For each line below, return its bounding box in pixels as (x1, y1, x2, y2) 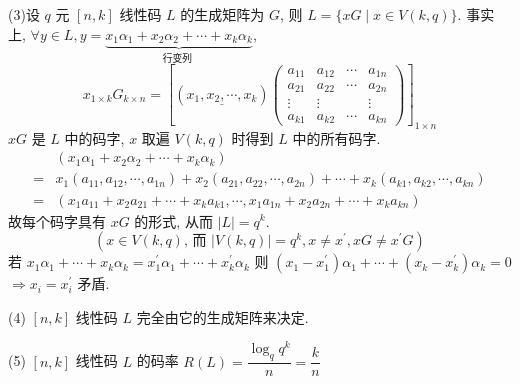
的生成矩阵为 (180, 4, 265, 24)
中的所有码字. (292, 127, 381, 148)
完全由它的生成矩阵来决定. (136, 306, 309, 327)
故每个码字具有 (8, 210, 106, 231)
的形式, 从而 (134, 210, 213, 231)
